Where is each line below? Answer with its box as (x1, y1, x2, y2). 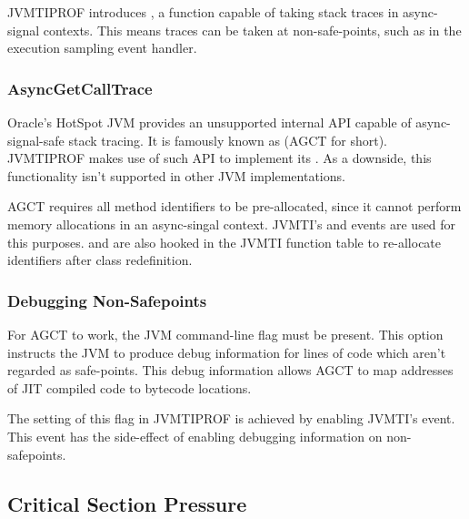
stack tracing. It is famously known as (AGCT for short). (68, 130, 388, 149)
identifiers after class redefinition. (7, 250, 193, 270)
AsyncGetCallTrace (7, 76, 153, 99)
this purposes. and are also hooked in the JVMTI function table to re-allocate (7, 232, 442, 251)
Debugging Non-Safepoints (7, 289, 207, 311)
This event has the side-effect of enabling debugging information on (7, 426, 383, 445)
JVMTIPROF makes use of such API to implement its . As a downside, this (7, 148, 432, 168)
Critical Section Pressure (7, 489, 247, 517)
